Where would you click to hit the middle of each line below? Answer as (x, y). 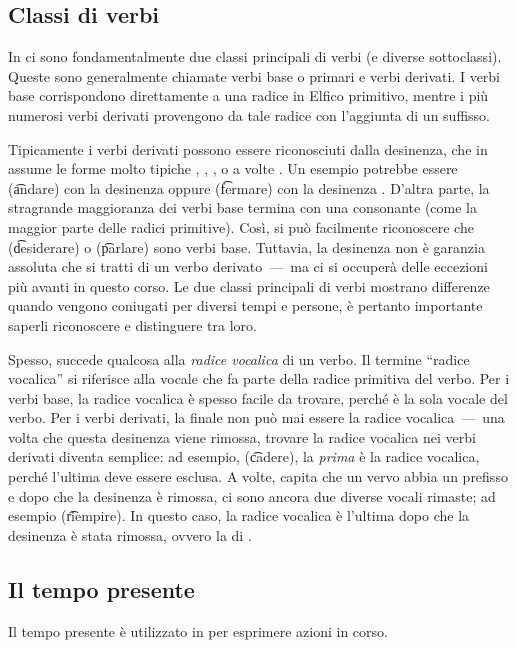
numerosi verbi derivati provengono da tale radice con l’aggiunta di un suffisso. (249, 114)
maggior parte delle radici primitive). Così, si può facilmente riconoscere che (241, 226)
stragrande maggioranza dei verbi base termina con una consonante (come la (243, 207)
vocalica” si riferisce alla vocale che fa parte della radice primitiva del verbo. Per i (259, 378)
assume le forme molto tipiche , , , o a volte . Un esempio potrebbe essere (233, 168)
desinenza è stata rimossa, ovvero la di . (130, 534)
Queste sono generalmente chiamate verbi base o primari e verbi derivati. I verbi (254, 75)
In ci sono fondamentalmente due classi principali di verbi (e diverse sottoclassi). (255, 56)
